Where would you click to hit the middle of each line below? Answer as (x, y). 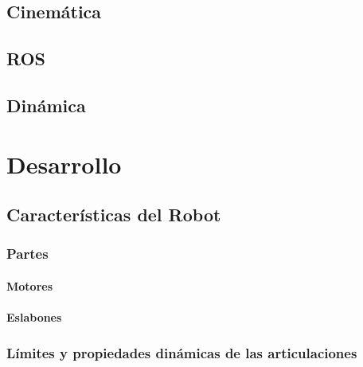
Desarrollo (64, 164)
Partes (27, 254)
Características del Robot (114, 215)
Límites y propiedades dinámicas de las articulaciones (182, 352)
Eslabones (34, 317)
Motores (30, 285)
